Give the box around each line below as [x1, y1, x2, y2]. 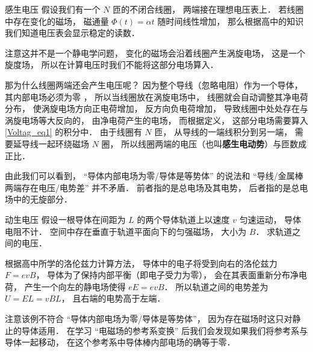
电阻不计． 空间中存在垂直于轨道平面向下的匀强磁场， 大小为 [5, 225, 247, 237]
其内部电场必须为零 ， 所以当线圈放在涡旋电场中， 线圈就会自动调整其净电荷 [5, 90, 308, 103]
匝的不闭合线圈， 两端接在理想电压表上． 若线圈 [113, 3, 304, 15]
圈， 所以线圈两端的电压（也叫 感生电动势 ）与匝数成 [101, 137, 307, 150]
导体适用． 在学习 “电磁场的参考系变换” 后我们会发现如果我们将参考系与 [21, 324, 308, 336]
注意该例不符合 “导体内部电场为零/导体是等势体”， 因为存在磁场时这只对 [5, 312, 293, 325]
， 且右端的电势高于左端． [61, 292, 166, 305]
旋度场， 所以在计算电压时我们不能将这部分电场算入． [5, 58, 218, 71]
